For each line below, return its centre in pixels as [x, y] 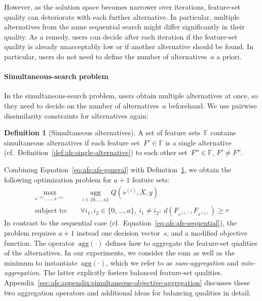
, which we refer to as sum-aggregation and [172, 262]
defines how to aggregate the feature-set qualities [181, 242]
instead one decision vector [118, 232]
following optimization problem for [58, 179]
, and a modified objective [207, 232]
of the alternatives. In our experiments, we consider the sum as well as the [120, 253]
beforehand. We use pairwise [213, 105]
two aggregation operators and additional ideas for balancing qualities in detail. [127, 292]
